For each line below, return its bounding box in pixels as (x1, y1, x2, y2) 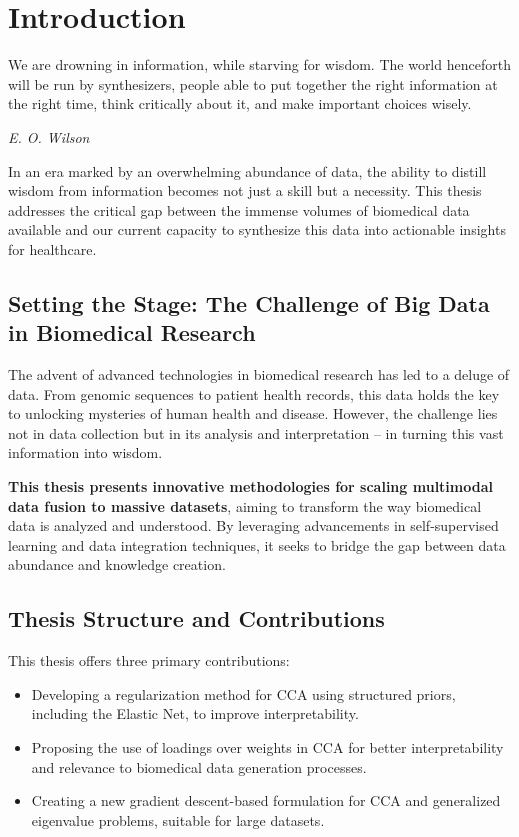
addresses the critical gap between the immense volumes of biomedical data (8, 199, 470, 220)
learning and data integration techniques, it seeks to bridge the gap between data (8, 534, 506, 555)
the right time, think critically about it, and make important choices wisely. (8, 93, 472, 114)
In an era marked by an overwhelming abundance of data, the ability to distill (8, 160, 487, 181)
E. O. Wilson (8, 126, 90, 147)
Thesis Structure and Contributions (8, 603, 385, 634)
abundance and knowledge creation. (8, 554, 226, 575)
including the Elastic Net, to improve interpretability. (31, 703, 359, 724)
